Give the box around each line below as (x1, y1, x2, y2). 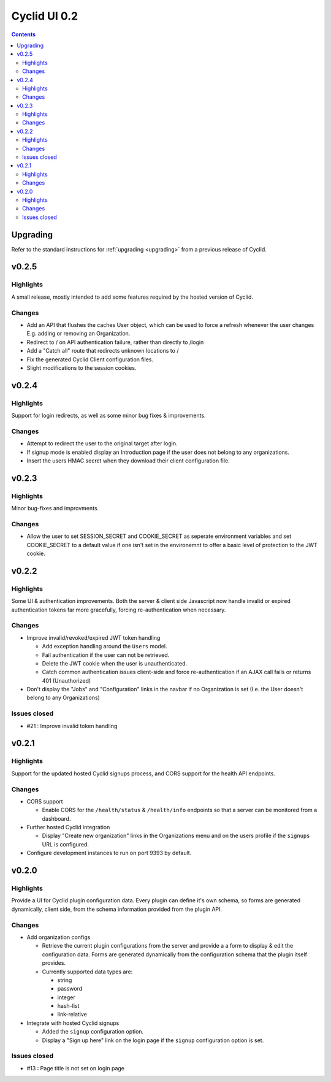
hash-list (57, 1002, 80, 1010)
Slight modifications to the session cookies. (26, 364, 137, 371)
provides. (42, 959, 66, 967)
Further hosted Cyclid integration (26, 824, 110, 831)
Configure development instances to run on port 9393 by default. (26, 850, 192, 857)
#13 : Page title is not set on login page (26, 1064, 125, 1072)
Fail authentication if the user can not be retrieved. (42, 651, 170, 659)
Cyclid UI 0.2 (11, 9, 78, 23)
